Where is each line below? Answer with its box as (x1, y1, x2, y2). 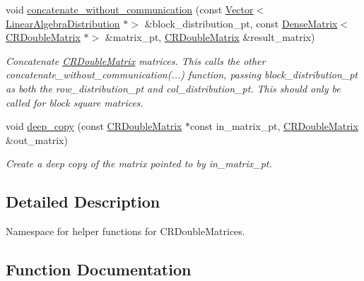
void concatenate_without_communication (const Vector (6, 2, 254, 16)
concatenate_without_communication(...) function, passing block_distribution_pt (6, 67, 358, 82)
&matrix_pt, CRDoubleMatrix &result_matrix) (105, 30, 315, 44)
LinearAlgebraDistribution (6, 16, 120, 30)
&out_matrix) (6, 132, 68, 147)
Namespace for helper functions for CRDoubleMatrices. (6, 224, 245, 239)
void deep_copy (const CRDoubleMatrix (6, 119, 182, 133)
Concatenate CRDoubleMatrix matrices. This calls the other (6, 53, 266, 68)
